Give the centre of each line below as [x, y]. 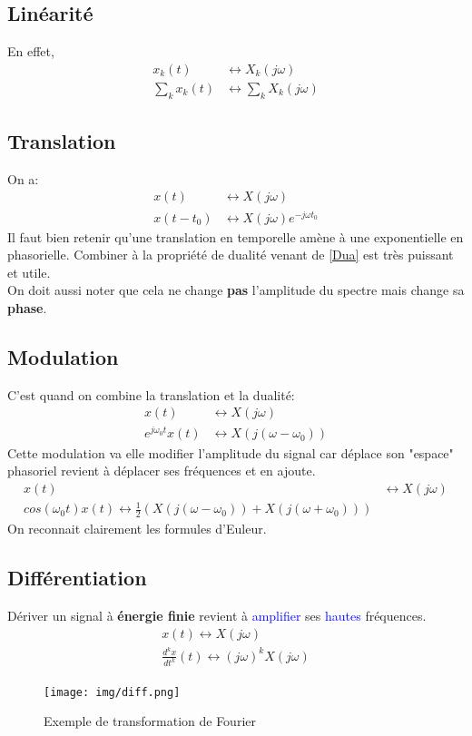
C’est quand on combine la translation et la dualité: [151, 394]
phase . [27, 307]
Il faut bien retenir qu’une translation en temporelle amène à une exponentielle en [236, 236]
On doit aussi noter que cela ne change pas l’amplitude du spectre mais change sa [236, 290]
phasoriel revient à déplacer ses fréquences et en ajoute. [162, 471]
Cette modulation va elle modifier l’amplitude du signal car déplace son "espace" [231, 452]
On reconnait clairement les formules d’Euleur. [137, 529]
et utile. [29, 272]
